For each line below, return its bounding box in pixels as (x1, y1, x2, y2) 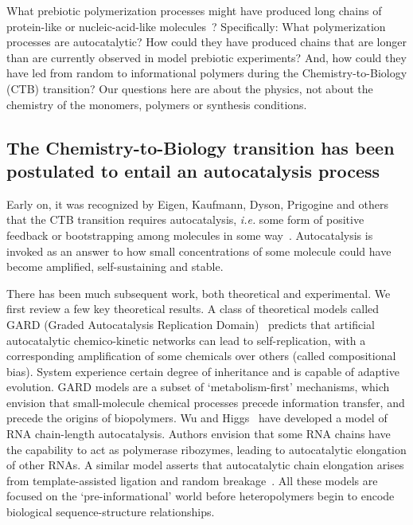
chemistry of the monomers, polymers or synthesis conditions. (6, 96, 307, 112)
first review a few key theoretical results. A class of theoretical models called (6, 300, 380, 317)
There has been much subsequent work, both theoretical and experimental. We (6, 284, 391, 301)
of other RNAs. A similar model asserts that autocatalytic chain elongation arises (6, 456, 404, 473)
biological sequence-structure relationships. (6, 503, 215, 520)
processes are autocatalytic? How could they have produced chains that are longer (6, 33, 407, 50)
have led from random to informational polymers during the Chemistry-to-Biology (6, 65, 407, 81)
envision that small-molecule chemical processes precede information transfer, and (6, 394, 405, 410)
